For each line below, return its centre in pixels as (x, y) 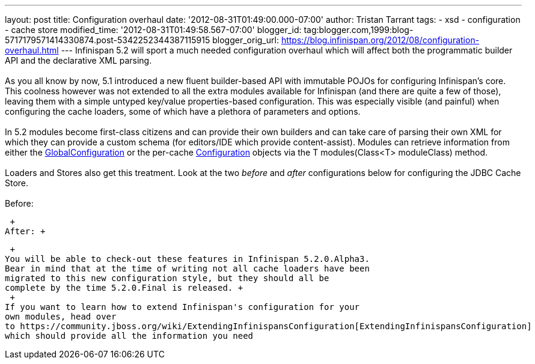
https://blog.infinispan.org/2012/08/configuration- (380, 40)
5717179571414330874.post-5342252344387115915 (108, 40)
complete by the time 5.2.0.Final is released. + (124, 288)
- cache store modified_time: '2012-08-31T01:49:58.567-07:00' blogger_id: (153, 30)
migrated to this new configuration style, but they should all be (167, 278)
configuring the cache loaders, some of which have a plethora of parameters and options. (183, 111)
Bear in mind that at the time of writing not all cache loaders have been (187, 268)
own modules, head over (61, 317)
